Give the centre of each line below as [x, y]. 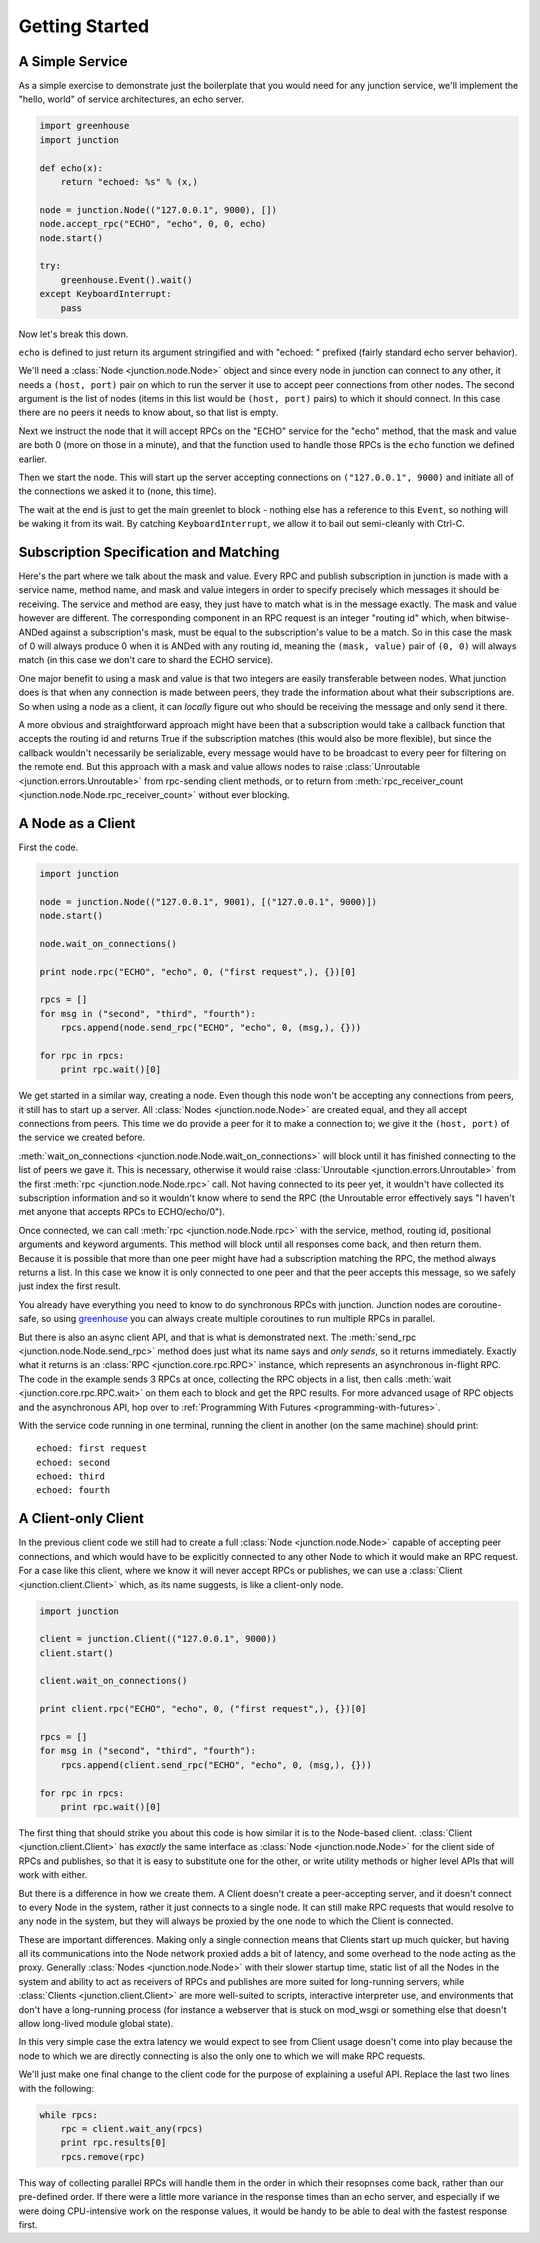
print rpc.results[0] [113, 2143]
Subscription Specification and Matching [149, 552]
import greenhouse [84, 126]
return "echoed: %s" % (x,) [129, 181]
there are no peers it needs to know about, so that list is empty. [148, 412]
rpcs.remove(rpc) [103, 2156]
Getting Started [84, 26]
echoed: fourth [73, 1490]
